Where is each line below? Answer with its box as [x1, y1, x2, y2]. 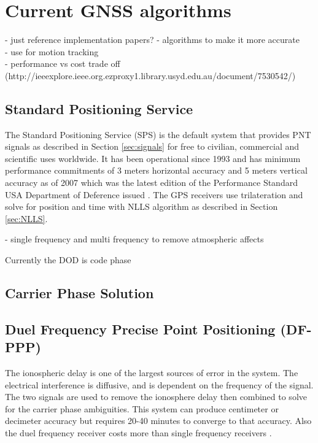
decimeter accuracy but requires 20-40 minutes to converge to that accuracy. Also [5, 414, 312, 427]
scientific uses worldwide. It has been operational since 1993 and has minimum [5, 152, 301, 164]
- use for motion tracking [5, 45, 99, 58]
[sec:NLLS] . [5, 212, 48, 225]
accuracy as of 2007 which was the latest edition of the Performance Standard [5, 176, 298, 189]
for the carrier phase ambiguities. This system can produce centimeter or [5, 402, 279, 415]
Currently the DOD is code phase [5, 253, 131, 266]
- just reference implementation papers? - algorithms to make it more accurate [5, 33, 300, 46]
